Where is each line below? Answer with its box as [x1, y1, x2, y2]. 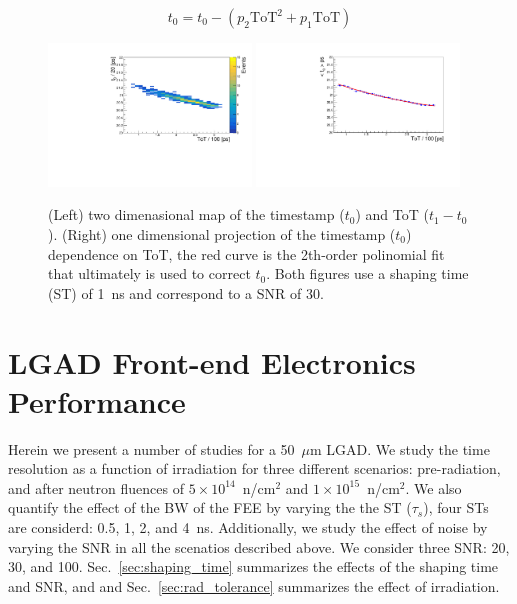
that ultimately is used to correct [48, 263, 251, 284]
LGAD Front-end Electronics [8, 341, 416, 382]
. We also [405, 477, 462, 498]
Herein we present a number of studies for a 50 [8, 438, 295, 459]
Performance [8, 380, 186, 421]
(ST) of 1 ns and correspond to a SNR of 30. [48, 282, 324, 303]
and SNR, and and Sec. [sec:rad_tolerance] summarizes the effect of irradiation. [8, 575, 500, 596]
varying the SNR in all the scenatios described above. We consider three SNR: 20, [8, 536, 510, 557]
